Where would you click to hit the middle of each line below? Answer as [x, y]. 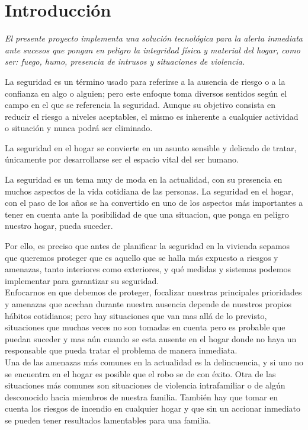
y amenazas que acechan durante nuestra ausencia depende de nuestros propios [148, 304]
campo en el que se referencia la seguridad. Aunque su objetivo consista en [140, 105]
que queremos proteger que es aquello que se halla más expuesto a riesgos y [142, 257]
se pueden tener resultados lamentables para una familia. [108, 420]
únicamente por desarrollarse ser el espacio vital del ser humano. [122, 159]
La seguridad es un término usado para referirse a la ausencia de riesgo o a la [145, 81]
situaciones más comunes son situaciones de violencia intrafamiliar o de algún [145, 385]
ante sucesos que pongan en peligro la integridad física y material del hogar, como [153, 50]
